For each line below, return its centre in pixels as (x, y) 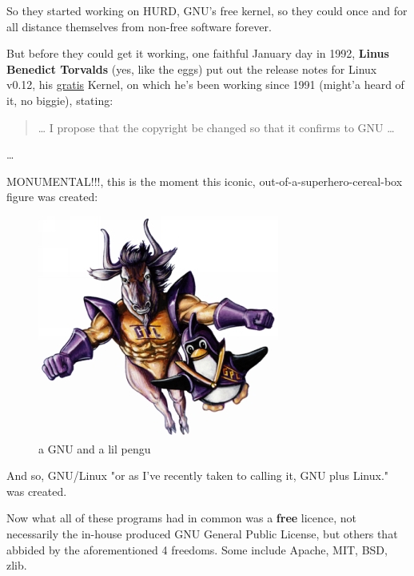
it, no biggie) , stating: (60, 100)
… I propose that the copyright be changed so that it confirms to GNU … (216, 127)
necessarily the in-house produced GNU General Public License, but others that (202, 533)
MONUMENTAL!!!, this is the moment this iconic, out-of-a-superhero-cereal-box (205, 181)
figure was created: (52, 197)
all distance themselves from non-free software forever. (139, 26)
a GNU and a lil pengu (95, 448)
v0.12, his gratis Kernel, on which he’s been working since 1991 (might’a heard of (205, 85)
